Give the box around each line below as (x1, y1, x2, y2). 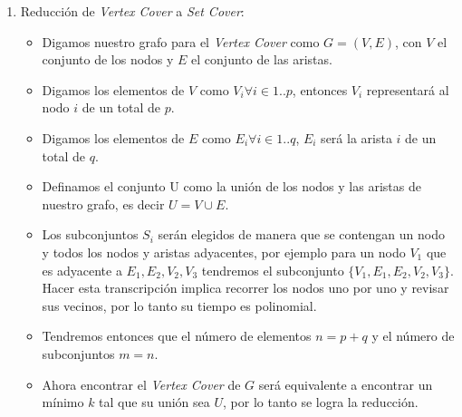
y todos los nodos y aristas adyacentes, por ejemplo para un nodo (42, 242, 406, 261)
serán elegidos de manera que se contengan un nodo (158, 225, 445, 244)
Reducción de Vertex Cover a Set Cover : (20, 2, 245, 20)
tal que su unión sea (99, 393, 210, 412)
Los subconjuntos (42, 225, 139, 244)
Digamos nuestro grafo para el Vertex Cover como (42, 32, 320, 51)
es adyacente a (42, 260, 122, 279)
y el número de (371, 326, 455, 345)
